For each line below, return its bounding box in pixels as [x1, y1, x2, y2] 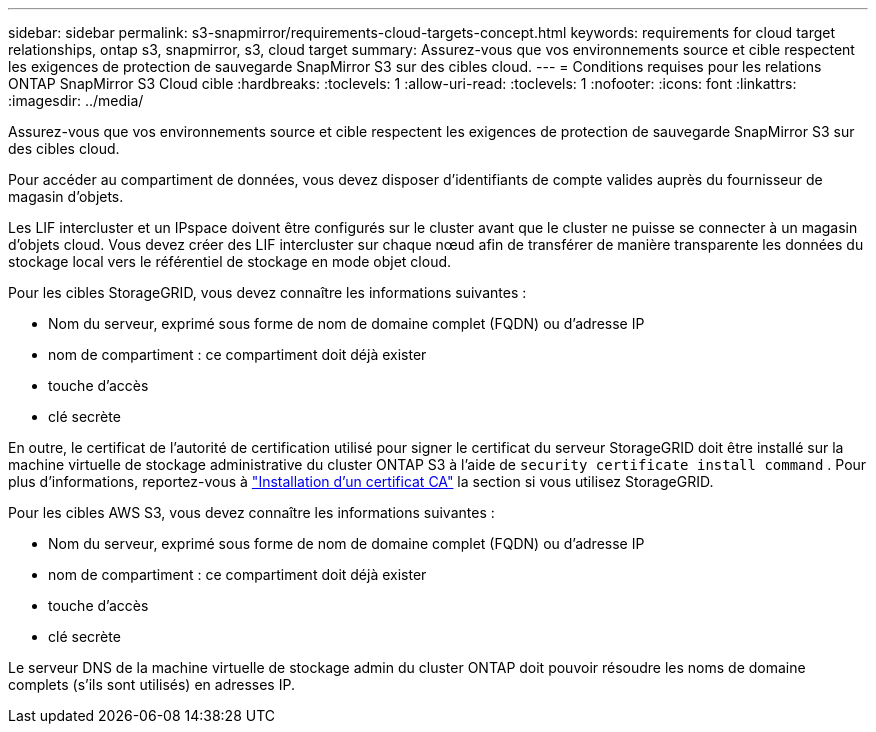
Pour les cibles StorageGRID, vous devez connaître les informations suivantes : [8, 284, 527, 301]
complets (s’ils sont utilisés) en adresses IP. [8, 676, 295, 693]
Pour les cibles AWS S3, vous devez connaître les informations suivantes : [8, 504, 495, 521]
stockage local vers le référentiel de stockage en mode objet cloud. [8, 253, 452, 270]
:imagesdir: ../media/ [8, 92, 144, 109]
